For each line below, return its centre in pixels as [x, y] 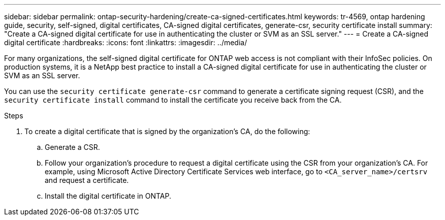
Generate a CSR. [72, 147]
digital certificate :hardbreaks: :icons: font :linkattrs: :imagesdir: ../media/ [126, 42]
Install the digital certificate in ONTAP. [108, 196]
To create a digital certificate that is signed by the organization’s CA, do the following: [167, 131]
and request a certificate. [87, 180]
